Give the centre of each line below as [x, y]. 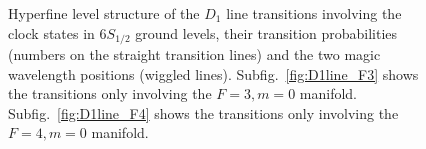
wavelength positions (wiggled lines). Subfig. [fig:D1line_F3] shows [213, 73]
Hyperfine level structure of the [104, 13]
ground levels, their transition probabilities [266, 32]
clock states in [51, 32]
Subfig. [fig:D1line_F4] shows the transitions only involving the [203, 112]
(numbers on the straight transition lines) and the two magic [194, 54]
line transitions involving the [314, 13]
